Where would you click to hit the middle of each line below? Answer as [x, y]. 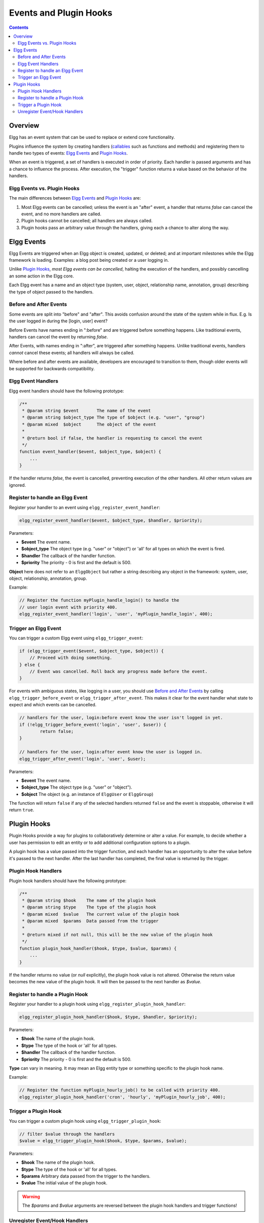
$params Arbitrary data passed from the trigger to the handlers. [86, 1176]
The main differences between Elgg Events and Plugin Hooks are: [75, 198]
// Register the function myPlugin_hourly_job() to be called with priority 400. [120, 1090]
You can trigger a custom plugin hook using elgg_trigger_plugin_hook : [85, 1121]
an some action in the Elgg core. [42, 276]
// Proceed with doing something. [71, 658]
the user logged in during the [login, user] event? [58, 321]
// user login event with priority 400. [68, 607]
